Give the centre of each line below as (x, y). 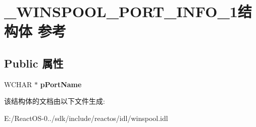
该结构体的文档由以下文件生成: (55, 101)
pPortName (61, 84)
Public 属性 (34, 63)
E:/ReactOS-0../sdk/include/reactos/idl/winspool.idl (86, 118)
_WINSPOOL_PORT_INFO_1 (121, 11)
